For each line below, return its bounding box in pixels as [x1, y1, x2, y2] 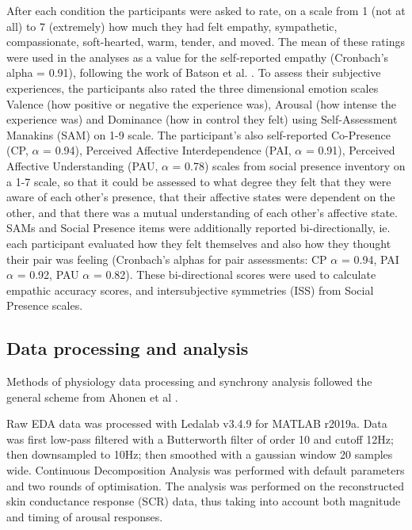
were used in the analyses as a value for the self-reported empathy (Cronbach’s [6, 48, 389, 65]
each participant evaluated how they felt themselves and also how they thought [6, 234, 391, 251]
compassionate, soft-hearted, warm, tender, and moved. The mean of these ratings [6, 33, 405, 50]
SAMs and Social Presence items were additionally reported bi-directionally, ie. [6, 219, 391, 236]
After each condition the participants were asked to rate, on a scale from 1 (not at [6, 2, 406, 18]
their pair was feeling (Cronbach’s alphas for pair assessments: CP [6, 250, 327, 267]
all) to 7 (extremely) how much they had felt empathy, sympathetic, [6, 17, 338, 34]
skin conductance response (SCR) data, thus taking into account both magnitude [6, 493, 401, 509]
